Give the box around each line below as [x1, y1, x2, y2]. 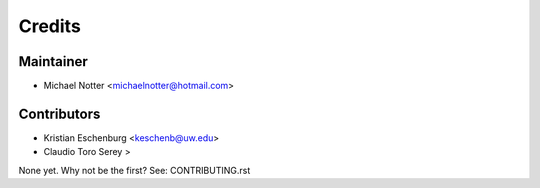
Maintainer [18, 53, 89, 70]
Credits [18, 15, 82, 37]
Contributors [18, 105, 101, 122]
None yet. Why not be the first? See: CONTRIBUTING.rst [18, 164, 251, 176]
